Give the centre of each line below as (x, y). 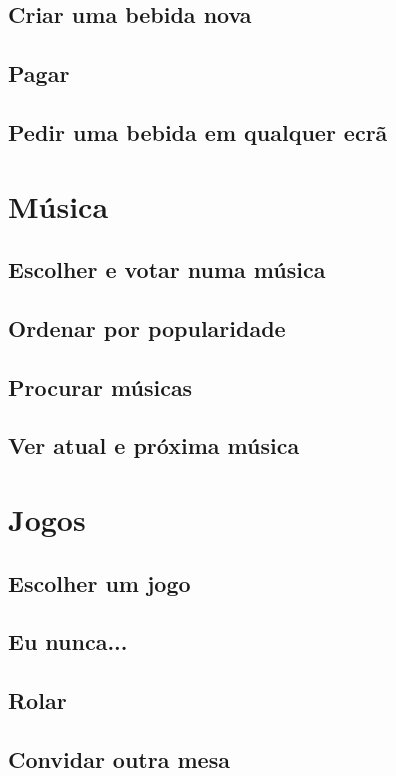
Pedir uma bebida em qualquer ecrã (198, 131)
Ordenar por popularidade (147, 327)
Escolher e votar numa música (167, 269)
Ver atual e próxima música (154, 445)
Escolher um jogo (99, 582)
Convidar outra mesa (119, 758)
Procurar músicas (100, 386)
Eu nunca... (68, 641)
